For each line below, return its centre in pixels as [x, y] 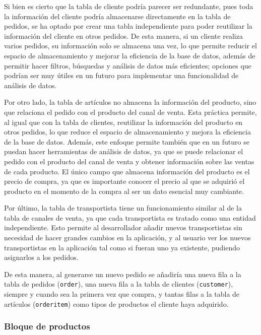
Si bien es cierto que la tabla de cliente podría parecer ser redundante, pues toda [129, 6]
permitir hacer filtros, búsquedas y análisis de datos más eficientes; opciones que [128, 65]
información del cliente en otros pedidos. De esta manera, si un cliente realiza [123, 36]
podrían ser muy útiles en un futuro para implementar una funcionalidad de [121, 75]
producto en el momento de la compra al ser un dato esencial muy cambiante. [124, 191]
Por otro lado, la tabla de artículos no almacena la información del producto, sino [130, 102]
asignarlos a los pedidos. [41, 257]
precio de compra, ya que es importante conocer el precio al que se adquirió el [124, 181]
